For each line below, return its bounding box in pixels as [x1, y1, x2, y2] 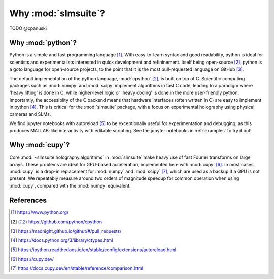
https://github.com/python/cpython [28, 219, 102, 225]
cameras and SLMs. [9, 111, 51, 117]
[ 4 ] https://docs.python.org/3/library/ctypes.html [11, 237, 113, 243]
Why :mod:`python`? [9, 39, 77, 47]
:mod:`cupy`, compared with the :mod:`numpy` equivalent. [9, 182, 131, 189]
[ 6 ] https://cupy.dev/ [11, 256, 54, 262]
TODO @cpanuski [9, 25, 47, 32]
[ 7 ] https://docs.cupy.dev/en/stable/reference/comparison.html [11, 265, 143, 271]
